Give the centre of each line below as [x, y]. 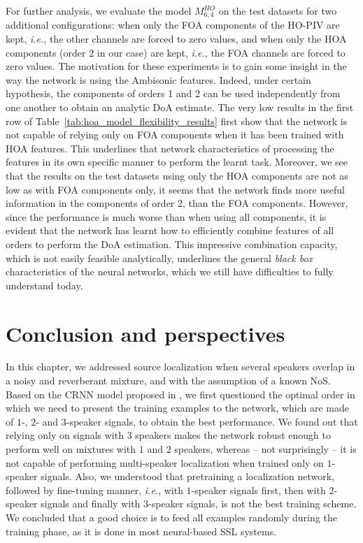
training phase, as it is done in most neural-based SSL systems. [141, 531]
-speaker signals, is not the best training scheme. [252, 504]
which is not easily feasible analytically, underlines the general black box [159, 258]
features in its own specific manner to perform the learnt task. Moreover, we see [177, 162]
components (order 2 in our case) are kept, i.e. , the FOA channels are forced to [176, 52]
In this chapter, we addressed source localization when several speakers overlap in [180, 367]
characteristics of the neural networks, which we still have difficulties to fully [170, 271]
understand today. [44, 285]
